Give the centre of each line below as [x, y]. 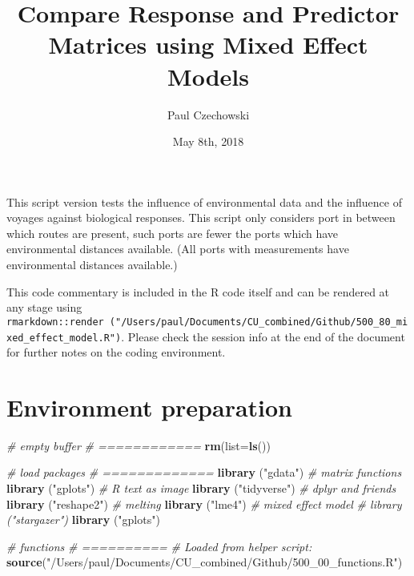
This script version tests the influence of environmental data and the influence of [205, 201]
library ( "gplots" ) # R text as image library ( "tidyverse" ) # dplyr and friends [201, 488]
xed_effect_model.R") [64, 338]
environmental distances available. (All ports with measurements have [178, 249]
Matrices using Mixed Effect [208, 44]
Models [208, 76]
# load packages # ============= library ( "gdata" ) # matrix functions [204, 472]
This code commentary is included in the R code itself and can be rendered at [198, 291]
